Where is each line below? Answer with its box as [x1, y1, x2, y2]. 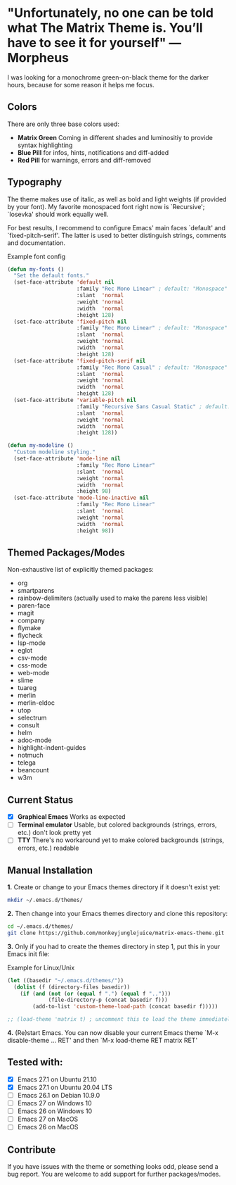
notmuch [17, 751, 44, 760]
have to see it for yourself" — [7, 35, 182, 51]
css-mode [17, 661, 48, 670]
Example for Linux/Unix [7, 963, 75, 972]
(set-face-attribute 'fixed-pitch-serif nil [13, 357, 146, 364]
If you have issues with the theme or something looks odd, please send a [7, 1162, 218, 1171]
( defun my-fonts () [7, 265, 65, 272]
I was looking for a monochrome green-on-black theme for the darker [7, 73, 209, 82]
